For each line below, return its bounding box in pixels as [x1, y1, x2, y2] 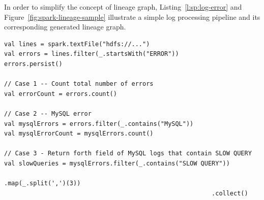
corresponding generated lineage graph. [4, 21, 126, 32]
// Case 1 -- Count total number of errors [4, 80, 154, 88]
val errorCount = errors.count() [4, 90, 117, 97]
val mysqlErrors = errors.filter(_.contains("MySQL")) [4, 120, 194, 127]
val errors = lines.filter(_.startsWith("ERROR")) [4, 50, 179, 58]
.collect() [212, 189, 248, 197]
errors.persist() [4, 60, 63, 68]
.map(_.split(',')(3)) [4, 180, 81, 187]
